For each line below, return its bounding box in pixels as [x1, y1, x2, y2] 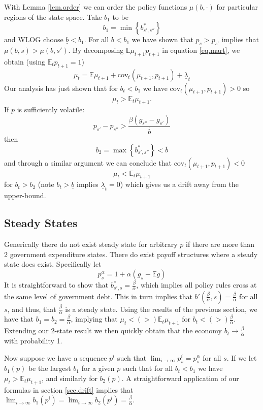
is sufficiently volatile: [17, 104, 85, 115]
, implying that [71, 313, 118, 324]
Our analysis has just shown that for [4, 82, 118, 93]
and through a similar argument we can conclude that [4, 157, 172, 168]
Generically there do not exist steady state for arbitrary [4, 239, 178, 249]
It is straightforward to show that [4, 279, 109, 290]
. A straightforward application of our [121, 372, 239, 383]
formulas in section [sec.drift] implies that [4, 384, 134, 395]
